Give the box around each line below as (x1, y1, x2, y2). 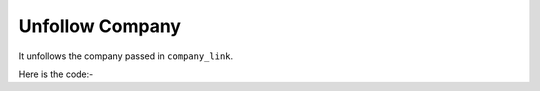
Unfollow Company (18, 15, 182, 37)
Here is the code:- (18, 68, 94, 80)
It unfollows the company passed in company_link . (18, 50, 234, 62)
